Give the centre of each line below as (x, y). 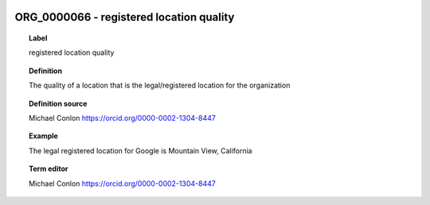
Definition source (58, 103)
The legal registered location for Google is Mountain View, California (141, 150)
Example (44, 136)
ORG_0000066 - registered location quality (125, 17)
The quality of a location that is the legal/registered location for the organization (160, 85)
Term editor (49, 169)
